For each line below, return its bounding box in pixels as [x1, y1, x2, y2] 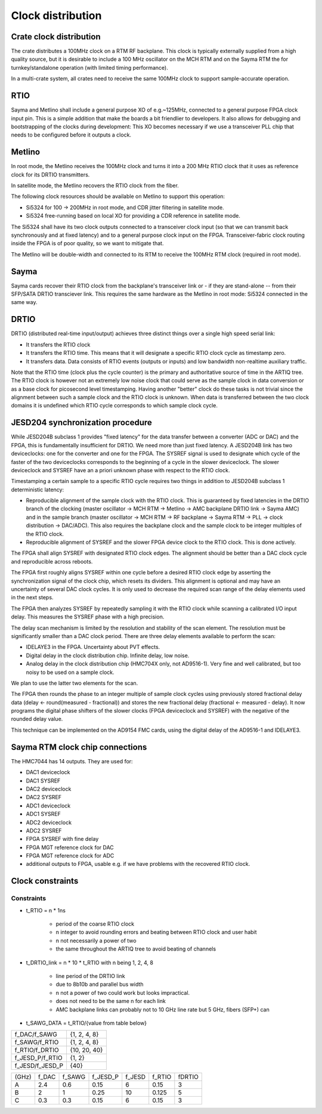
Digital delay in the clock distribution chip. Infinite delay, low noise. [26, 652, 190, 659]
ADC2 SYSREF [26, 827, 62, 834]
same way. [11, 299, 38, 306]
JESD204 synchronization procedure [11, 417, 152, 428]
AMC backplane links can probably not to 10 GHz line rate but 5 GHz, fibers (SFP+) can [55, 1005, 270, 1013]
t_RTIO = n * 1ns [26, 906, 66, 914]
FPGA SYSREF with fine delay [26, 835, 99, 843]
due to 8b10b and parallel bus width [55, 981, 144, 988]
